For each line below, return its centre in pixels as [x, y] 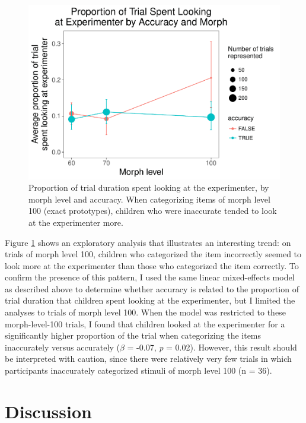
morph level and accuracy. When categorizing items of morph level [149, 199]
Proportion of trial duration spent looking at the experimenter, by [149, 187]
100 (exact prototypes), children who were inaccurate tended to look [153, 211]
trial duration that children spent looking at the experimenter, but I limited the [150, 300]
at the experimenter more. [76, 222]
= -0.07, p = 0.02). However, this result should [212, 347]
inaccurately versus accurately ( [62, 347]
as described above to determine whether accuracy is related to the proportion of [152, 288]
